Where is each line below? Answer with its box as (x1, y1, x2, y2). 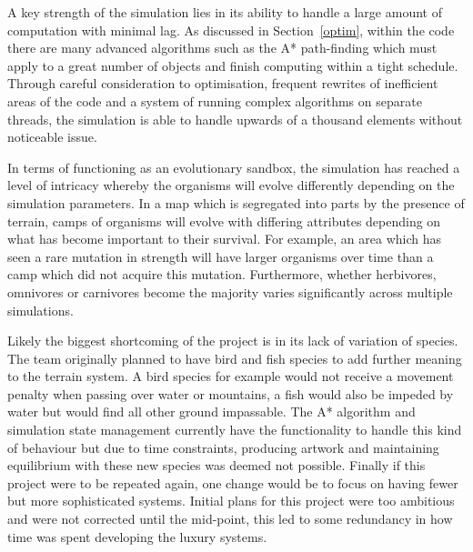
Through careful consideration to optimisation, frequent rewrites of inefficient (7, 74, 438, 93)
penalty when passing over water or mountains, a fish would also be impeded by (7, 384, 454, 403)
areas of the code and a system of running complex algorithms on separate (7, 91, 422, 110)
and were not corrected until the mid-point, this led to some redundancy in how (7, 509, 453, 528)
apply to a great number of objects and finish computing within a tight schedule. (7, 55, 458, 75)
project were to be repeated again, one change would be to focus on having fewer (7, 473, 458, 492)
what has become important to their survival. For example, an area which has (7, 229, 442, 248)
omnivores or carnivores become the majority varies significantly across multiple (7, 282, 453, 301)
